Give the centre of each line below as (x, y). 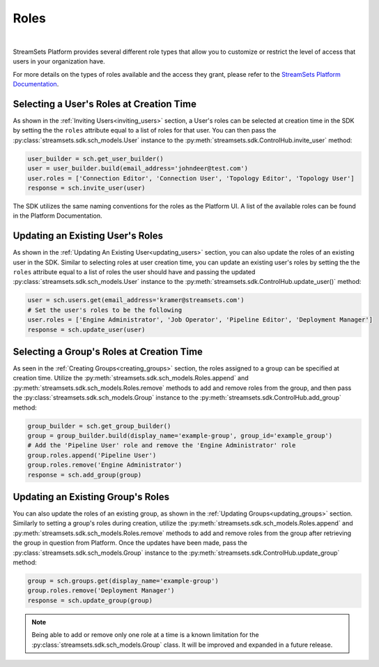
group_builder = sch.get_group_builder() (99, 426)
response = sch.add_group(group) (85, 475)
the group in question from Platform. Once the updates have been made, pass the (130, 543)
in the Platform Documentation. (57, 216)
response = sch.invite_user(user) (86, 188)
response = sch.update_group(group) (90, 600)
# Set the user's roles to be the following (105, 310)
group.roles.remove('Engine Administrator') (105, 465)
